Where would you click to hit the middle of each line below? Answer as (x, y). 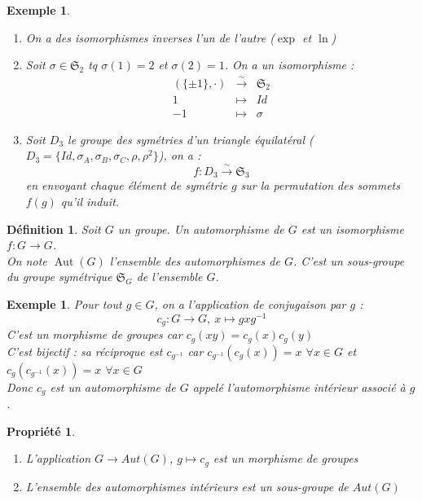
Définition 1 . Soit (54, 229)
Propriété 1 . (41, 431)
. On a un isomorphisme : (289, 65)
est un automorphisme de (113, 387)
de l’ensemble (169, 277)
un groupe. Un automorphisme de (201, 229)
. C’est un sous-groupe (349, 260)
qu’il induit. (90, 202)
